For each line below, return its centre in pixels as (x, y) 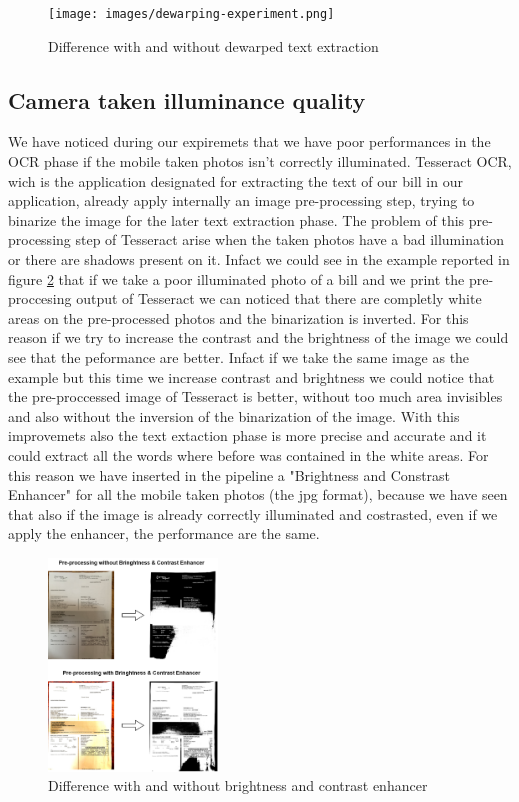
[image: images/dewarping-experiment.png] (191, 14)
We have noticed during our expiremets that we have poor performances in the (249, 141)
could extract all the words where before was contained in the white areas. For (248, 454)
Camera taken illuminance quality (187, 99)
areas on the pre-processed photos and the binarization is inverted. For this (238, 317)
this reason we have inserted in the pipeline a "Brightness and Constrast (229, 474)
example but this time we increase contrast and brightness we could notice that (251, 376)
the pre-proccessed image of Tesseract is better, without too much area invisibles (255, 396)
